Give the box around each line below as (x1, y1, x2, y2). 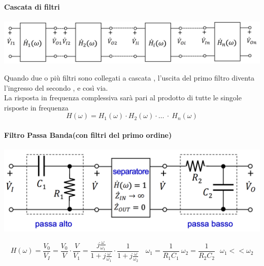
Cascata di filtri (4, 1, 60, 12)
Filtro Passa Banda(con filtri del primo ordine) (4, 130, 172, 140)
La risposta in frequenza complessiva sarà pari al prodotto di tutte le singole (4, 92, 242, 103)
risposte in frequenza (4, 102, 69, 112)
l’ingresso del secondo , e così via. (4, 82, 108, 93)
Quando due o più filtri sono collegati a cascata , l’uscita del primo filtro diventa (4, 72, 255, 83)
